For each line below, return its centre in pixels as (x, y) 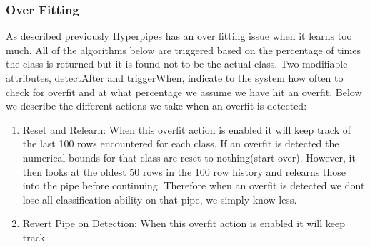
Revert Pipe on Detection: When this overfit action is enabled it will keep (184, 223)
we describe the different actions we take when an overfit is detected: (156, 106)
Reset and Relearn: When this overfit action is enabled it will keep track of (187, 129)
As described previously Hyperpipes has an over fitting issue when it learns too (179, 36)
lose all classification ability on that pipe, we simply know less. (160, 199)
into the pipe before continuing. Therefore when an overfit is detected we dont (194, 185)
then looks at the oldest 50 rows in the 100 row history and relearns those (184, 171)
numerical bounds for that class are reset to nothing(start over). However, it (189, 157)
